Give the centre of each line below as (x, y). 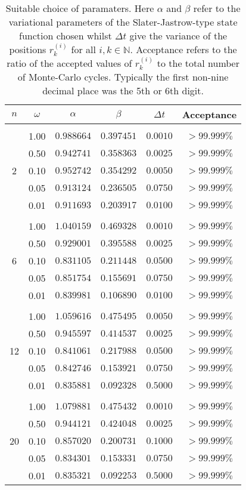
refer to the (217, 8)
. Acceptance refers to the (183, 49)
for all (84, 49)
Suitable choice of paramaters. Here (80, 8)
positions (28, 49)
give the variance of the (178, 36)
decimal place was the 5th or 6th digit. (123, 91)
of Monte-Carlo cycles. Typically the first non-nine (123, 77)
